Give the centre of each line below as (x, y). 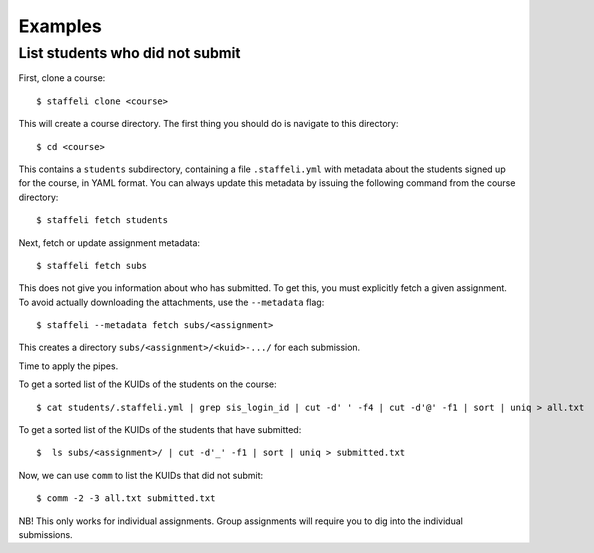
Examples (60, 26)
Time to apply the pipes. (68, 366)
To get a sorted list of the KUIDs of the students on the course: (147, 384)
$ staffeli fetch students (102, 220)
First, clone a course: (62, 78)
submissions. (46, 534)
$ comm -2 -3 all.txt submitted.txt (126, 498)
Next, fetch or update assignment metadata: (109, 242)
